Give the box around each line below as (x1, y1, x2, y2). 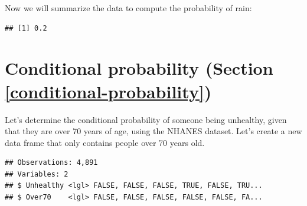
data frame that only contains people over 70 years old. (5, 136, 205, 148)
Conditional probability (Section (5, 56, 273, 80)
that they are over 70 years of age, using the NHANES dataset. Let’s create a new (5, 125, 302, 137)
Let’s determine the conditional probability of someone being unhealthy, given (5, 113, 287, 125)
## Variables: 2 (5, 170, 68, 178)
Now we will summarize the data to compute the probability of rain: (5, 2, 252, 14)
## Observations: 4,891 (5, 158, 98, 167)
